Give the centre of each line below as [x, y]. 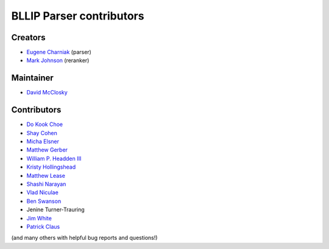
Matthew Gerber [47, 150]
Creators [28, 37]
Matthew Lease [46, 175]
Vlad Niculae [43, 192]
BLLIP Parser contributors [78, 16]
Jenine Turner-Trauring [55, 209]
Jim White [39, 218]
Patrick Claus [43, 226]
